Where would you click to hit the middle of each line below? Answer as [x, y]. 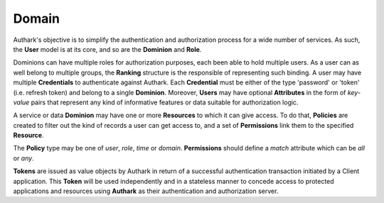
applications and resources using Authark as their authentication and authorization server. [146, 191]
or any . [24, 158]
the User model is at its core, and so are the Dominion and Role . [107, 49]
